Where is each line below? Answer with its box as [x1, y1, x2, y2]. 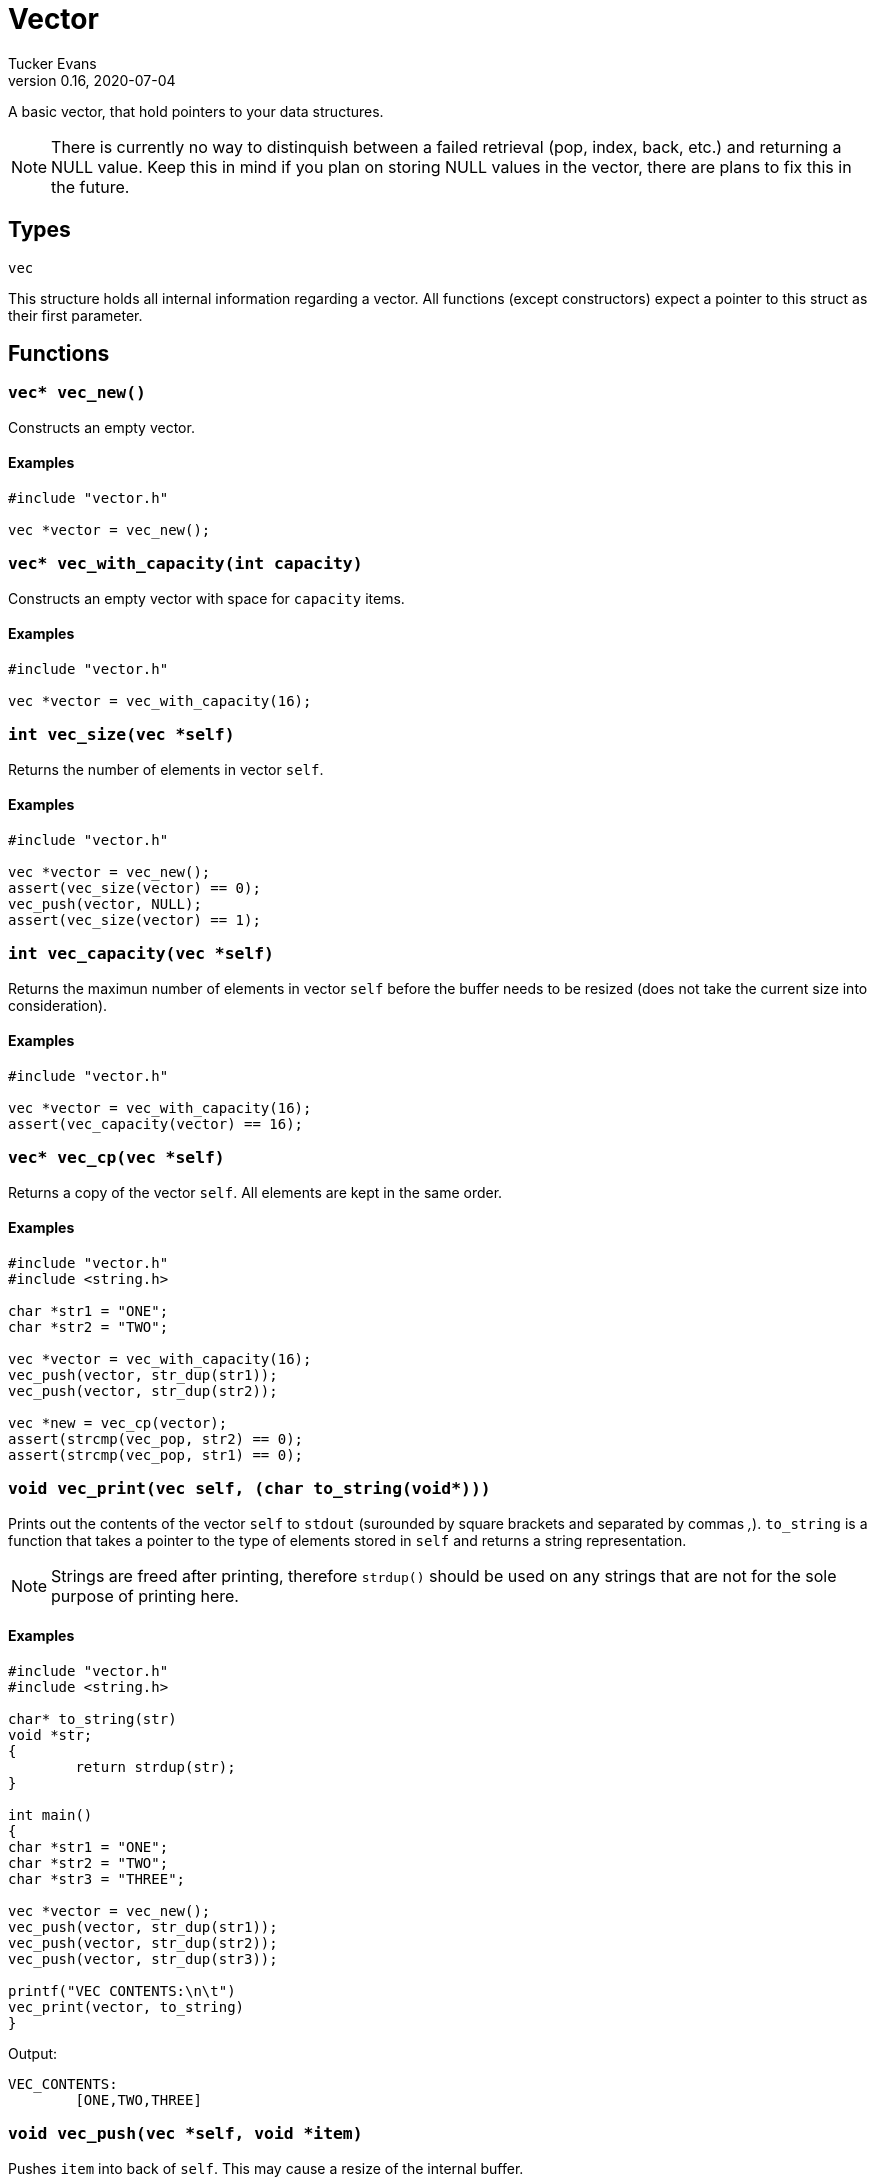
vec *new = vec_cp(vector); [8, 1414, 228, 1431]
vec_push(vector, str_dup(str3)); [8, 1950, 278, 1967]
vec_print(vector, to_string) [8, 1998, 245, 2015]
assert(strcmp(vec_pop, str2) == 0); [8, 1430, 304, 1447]
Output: [8, 2044, 58, 2062]
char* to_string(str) [8, 1710, 177, 1727]
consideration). [8, 996, 108, 1014]
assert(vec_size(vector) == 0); [8, 879, 261, 896]
